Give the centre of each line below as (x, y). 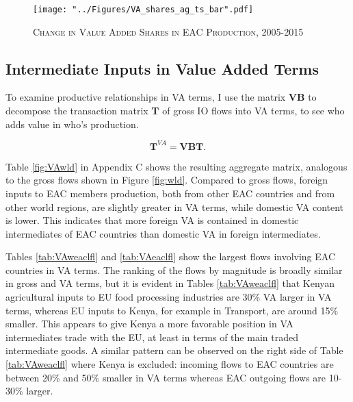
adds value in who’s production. (72, 124)
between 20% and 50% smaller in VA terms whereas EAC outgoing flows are (166, 377)
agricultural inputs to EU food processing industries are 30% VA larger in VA (169, 297)
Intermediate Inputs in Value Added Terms (162, 68)
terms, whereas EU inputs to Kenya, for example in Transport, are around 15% (172, 310)
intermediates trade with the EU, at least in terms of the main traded (152, 337)
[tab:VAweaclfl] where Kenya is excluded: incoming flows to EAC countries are (170, 364)
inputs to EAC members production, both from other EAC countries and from (170, 193)
